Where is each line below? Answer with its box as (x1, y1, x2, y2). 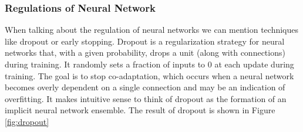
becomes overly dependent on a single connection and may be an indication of (5, 81, 285, 93)
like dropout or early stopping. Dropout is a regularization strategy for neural (5, 35, 285, 47)
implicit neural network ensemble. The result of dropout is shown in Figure (5, 104, 275, 116)
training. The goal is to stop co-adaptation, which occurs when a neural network (5, 69, 294, 82)
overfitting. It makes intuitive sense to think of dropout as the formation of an (5, 92, 287, 104)
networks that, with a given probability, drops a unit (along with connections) (5, 46, 285, 59)
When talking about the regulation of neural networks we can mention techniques (5, 23, 299, 36)
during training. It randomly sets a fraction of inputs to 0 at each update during (5, 58, 294, 70)
